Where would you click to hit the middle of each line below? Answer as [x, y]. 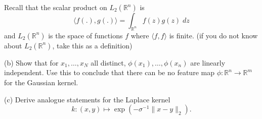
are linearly [208, 62]
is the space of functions [85, 35]
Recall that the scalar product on [56, 7]
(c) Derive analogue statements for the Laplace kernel [87, 99]
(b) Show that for [31, 62]
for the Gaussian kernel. [41, 82]
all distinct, [108, 62]
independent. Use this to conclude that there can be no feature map [109, 72]
